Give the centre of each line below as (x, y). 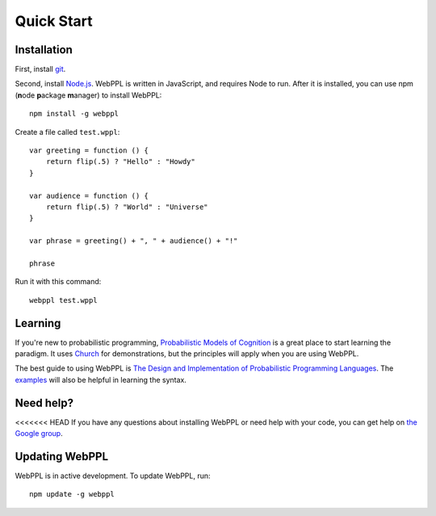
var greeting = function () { (89, 151)
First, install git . (40, 69)
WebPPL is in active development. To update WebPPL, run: (113, 476)
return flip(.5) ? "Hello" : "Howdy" (120, 162)
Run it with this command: (58, 282)
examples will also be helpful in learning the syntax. (101, 380)
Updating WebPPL (62, 456)
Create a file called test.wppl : (67, 132)
